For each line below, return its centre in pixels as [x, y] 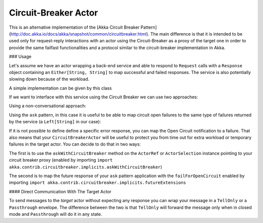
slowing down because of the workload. [49, 79]
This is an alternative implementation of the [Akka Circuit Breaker [74, 27]
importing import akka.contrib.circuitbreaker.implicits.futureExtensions [98, 183]
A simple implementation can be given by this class [60, 88]
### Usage [20, 56]
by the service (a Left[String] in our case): [55, 122]
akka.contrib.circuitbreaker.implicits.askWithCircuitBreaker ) [86, 167]
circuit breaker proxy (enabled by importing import [61, 160]
